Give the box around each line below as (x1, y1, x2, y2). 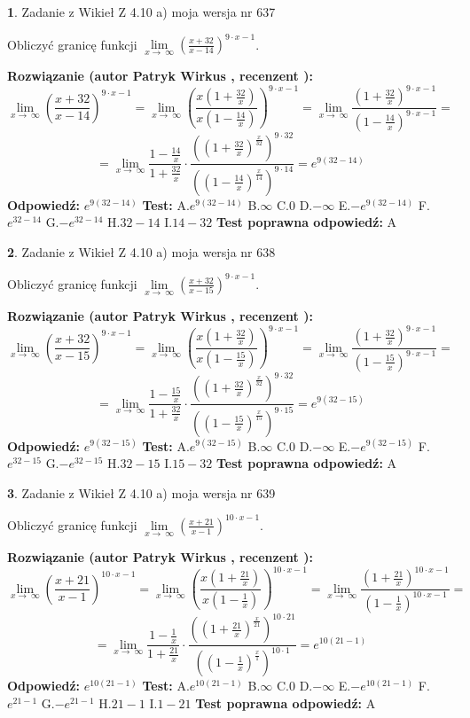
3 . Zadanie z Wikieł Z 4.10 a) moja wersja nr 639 (7, 483, 276, 502)
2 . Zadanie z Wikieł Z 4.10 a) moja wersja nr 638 (7, 242, 276, 261)
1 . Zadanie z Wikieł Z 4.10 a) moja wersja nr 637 (7, 3, 276, 20)
